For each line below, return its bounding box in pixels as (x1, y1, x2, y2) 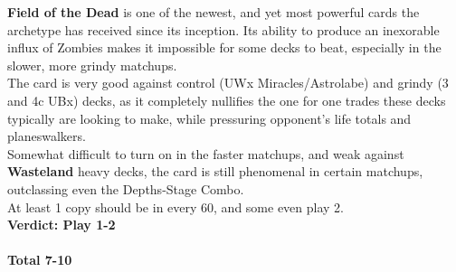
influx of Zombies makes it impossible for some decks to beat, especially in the (7, 38, 442, 57)
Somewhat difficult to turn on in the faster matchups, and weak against (7, 144, 404, 163)
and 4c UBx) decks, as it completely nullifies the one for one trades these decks (7, 90, 446, 109)
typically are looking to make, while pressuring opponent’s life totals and (7, 108, 412, 127)
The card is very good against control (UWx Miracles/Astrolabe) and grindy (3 (7, 73, 449, 92)
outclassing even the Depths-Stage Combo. (7, 179, 244, 198)
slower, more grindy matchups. (7, 55, 177, 74)
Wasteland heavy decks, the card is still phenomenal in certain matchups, (7, 162, 423, 181)
